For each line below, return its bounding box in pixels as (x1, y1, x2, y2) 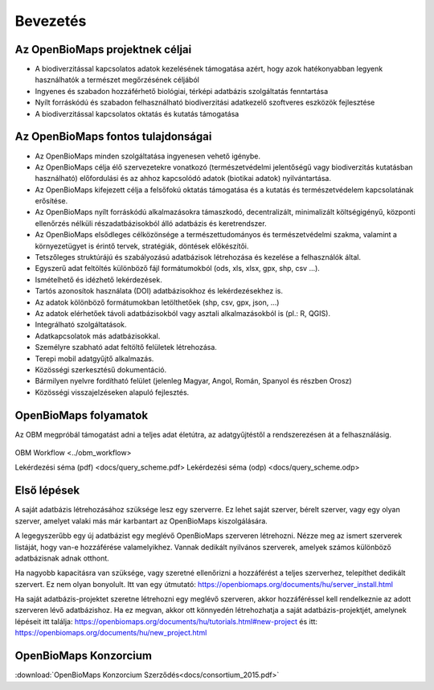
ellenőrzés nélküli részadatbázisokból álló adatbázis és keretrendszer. (35, 218, 267, 228)
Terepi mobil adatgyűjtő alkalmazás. (35, 354, 154, 363)
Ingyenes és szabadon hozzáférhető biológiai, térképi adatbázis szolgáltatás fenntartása (35, 86, 329, 96)
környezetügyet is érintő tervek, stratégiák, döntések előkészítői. (35, 241, 249, 251)
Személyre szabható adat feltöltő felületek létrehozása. (35, 343, 217, 352)
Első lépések (14, 483, 80, 498)
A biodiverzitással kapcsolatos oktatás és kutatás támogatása (35, 109, 240, 118)
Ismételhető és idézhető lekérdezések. (35, 274, 162, 285)
